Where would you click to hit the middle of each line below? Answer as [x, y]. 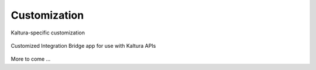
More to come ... [31, 59]
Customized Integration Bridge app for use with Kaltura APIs [83, 45]
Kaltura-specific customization [48, 33]
